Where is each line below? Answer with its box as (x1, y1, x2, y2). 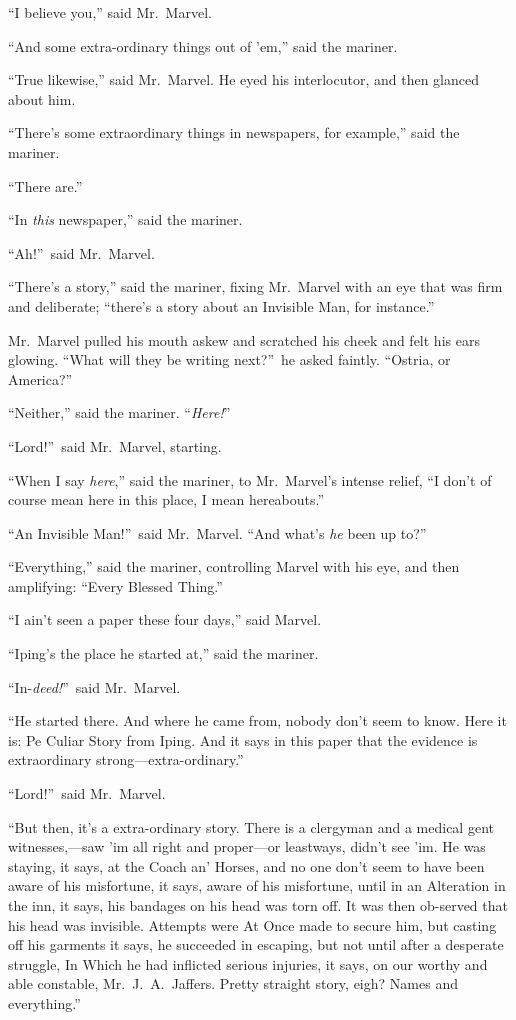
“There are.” (8, 175, 83, 196)
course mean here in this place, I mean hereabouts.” (8, 489, 325, 510)
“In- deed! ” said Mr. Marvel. (8, 676, 181, 697)
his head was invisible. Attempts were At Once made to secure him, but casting (8, 914, 497, 935)
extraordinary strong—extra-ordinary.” (8, 749, 244, 770)
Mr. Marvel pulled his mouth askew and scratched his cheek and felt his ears (8, 329, 480, 350)
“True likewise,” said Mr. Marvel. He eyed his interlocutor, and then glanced (8, 69, 479, 90)
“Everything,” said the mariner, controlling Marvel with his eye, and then (8, 556, 460, 577)
